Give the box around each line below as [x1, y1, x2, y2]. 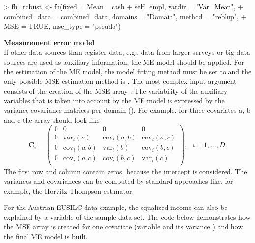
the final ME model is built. [4, 231, 88, 241]
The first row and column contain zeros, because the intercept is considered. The [4, 166, 247, 176]
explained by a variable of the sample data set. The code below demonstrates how [4, 211, 251, 222]
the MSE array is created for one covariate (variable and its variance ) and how [4, 221, 243, 232]
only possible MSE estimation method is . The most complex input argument [4, 76, 237, 86]
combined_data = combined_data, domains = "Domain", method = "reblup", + [4, 11, 247, 21]
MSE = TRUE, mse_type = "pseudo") [4, 21, 121, 31]
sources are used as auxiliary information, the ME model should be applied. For [4, 56, 244, 67]
